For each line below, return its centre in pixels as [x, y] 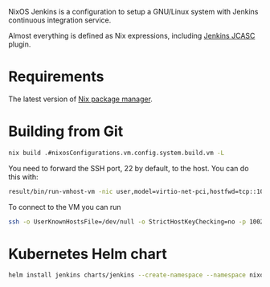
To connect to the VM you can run [65, 207]
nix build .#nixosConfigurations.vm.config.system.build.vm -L [117, 153]
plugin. [20, 44]
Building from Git [66, 131]
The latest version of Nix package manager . [80, 99]
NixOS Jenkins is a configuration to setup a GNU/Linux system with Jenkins [133, 12]
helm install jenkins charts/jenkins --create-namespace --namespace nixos [138, 275]
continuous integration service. [60, 20]
